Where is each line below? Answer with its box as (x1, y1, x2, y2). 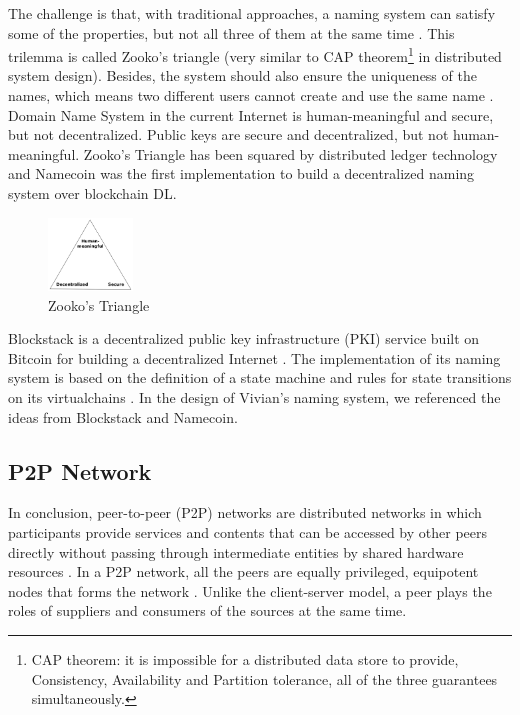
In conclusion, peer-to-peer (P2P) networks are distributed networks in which (8, 502, 482, 523)
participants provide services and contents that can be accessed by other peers (8, 521, 488, 542)
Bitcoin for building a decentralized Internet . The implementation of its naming (8, 347, 501, 368)
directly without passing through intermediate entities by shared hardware (8, 541, 464, 562)
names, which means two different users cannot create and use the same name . (8, 85, 494, 106)
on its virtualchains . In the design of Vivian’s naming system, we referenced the (8, 387, 501, 407)
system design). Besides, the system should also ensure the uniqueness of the (8, 65, 477, 86)
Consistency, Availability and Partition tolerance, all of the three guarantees (31, 668, 498, 689)
